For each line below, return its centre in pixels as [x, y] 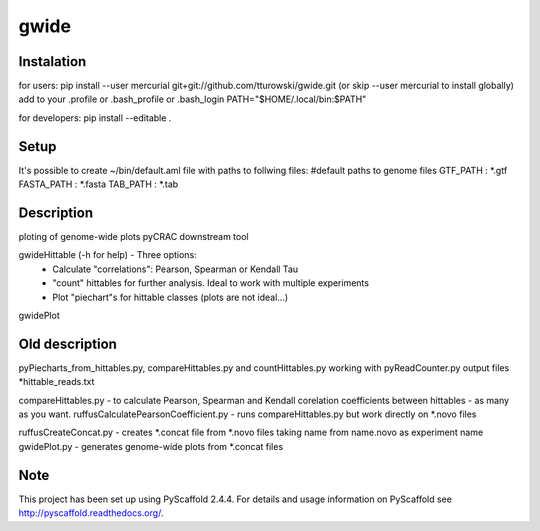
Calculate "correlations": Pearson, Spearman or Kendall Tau [175, 269]
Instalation [52, 61]
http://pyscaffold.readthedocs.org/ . [91, 513]
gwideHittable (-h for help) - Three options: [107, 255]
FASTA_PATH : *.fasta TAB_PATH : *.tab [98, 184]
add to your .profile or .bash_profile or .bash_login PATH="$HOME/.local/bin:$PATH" [192, 99]
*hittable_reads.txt [56, 382]
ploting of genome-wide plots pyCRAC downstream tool [133, 237]
